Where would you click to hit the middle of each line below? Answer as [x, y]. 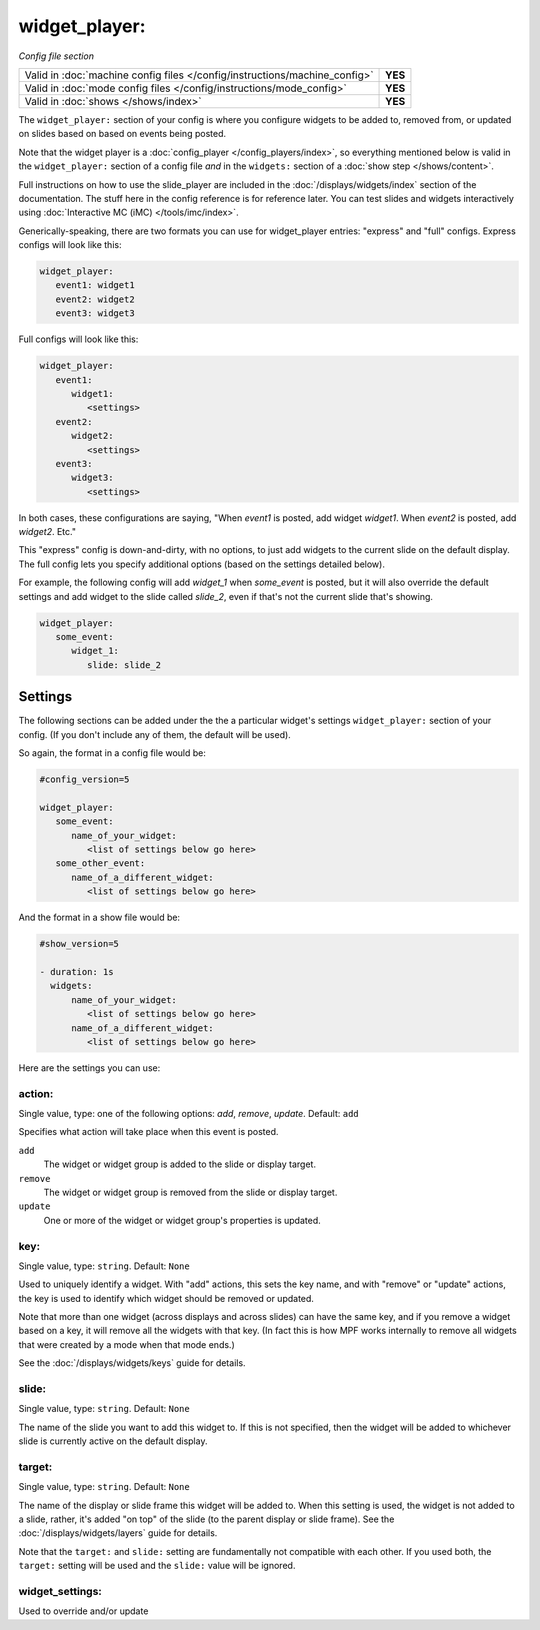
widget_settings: [60, 1592]
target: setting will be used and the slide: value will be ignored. [157, 1566]
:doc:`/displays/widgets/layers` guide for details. [118, 1533]
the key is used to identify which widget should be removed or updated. [166, 1298]
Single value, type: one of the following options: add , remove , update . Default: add [188, 1114]
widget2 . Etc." [47, 532]
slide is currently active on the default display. [113, 1441]
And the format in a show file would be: [99, 917]
